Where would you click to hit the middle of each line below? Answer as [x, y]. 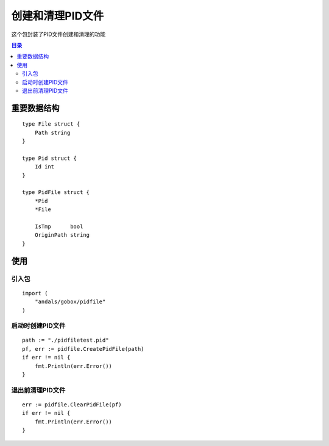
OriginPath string [62, 235]
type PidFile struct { [56, 192]
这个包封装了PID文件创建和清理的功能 [58, 34]
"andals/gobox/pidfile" [70, 302]
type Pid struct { [50, 158]
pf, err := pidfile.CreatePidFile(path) [83, 349]
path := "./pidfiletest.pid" [65, 340]
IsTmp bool [59, 226]
